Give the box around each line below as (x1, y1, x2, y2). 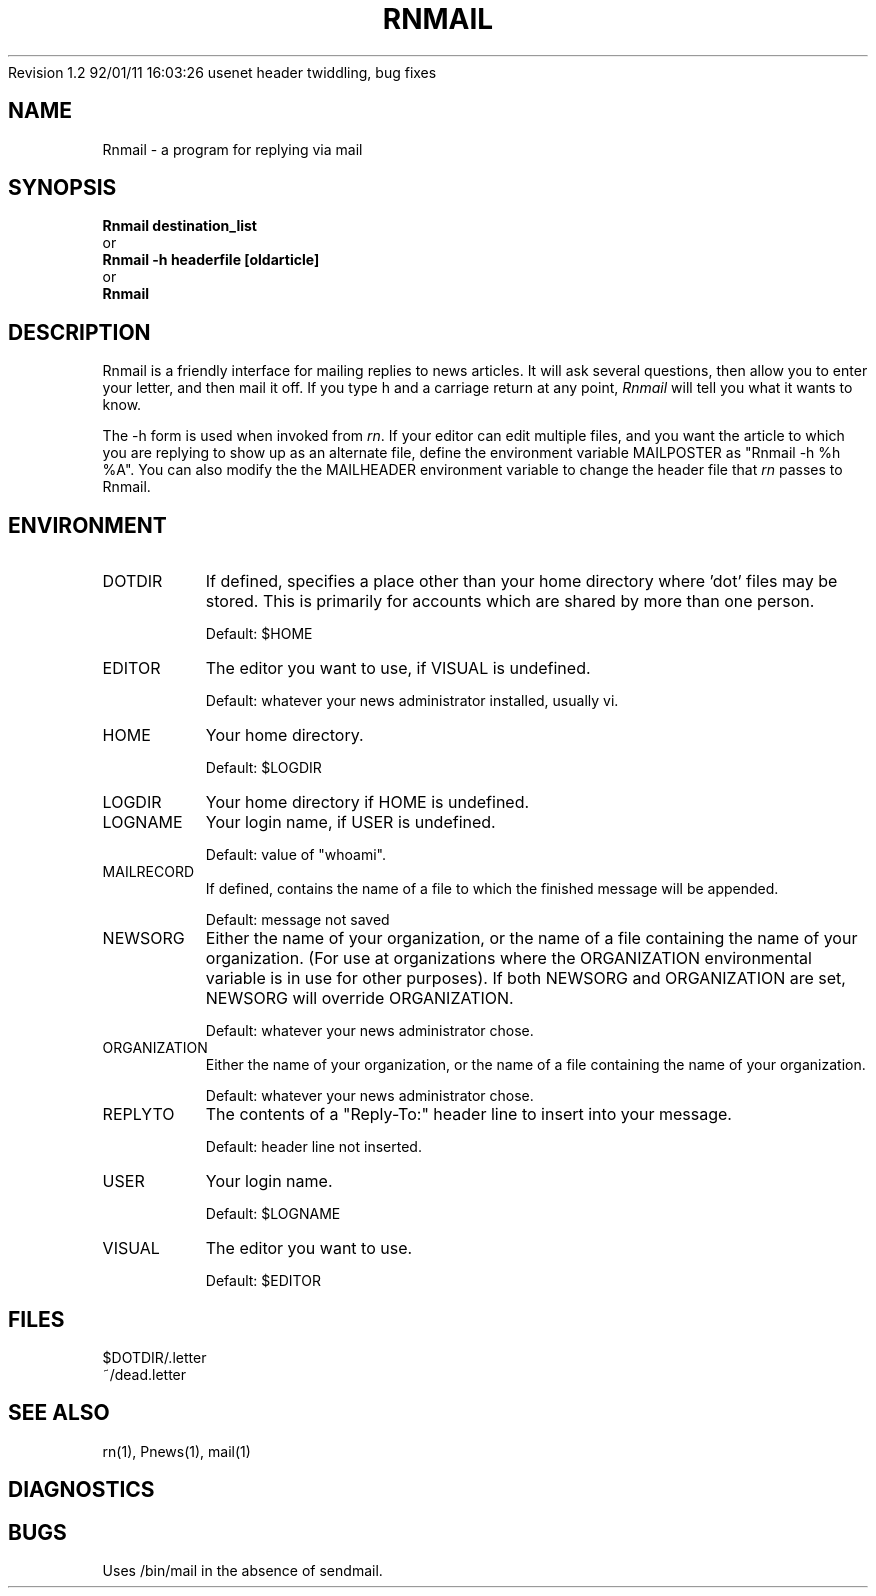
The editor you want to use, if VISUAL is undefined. (205, 658, 591, 679)
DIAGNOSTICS (8, 1477, 155, 1503)
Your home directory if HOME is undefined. (205, 792, 530, 813)
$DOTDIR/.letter (102, 1348, 207, 1366)
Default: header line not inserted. (205, 1138, 422, 1156)
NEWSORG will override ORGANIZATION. (205, 988, 514, 1009)
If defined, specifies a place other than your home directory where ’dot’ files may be (205, 571, 838, 592)
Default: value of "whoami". (205, 846, 386, 864)
